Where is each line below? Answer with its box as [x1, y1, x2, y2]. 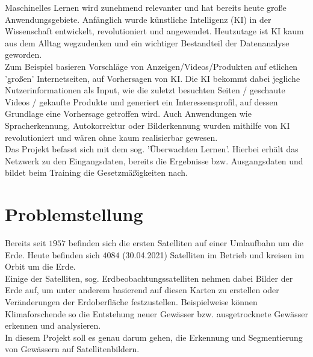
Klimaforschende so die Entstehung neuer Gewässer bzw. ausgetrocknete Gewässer [5, 307, 308, 320]
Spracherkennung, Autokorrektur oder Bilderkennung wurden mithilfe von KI [5, 119, 290, 131]
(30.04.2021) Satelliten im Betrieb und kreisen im [122, 248, 305, 261]
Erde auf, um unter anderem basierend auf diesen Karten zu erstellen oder [5, 284, 279, 296]
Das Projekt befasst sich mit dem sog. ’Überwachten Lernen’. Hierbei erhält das [5, 143, 299, 155]
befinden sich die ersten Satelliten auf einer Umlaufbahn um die [68, 237, 304, 249]
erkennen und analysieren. [5, 319, 101, 332]
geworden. [5, 48, 42, 61]
